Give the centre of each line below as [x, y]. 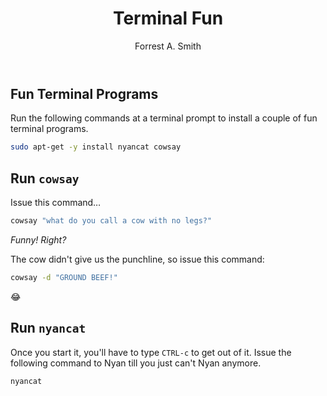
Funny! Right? [38, 239]
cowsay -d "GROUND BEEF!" [64, 277]
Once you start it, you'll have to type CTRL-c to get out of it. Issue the [151, 352]
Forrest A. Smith [168, 46]
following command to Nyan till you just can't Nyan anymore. [136, 363]
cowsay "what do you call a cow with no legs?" [111, 221]
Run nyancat [48, 328]
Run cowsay [45, 178]
